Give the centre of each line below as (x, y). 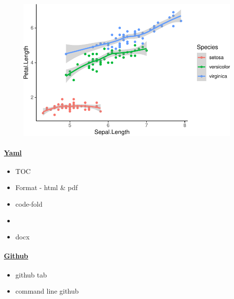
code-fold (29, 203)
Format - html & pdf (47, 187)
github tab (31, 274)
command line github (47, 291)
